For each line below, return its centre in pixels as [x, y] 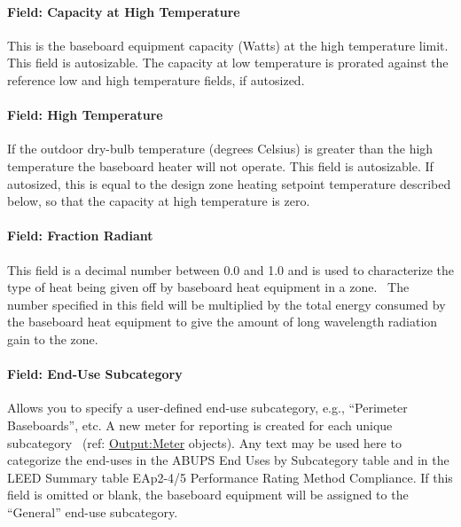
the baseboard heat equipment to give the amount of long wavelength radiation [223, 322]
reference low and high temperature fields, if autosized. [156, 79]
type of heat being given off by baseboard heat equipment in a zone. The [208, 287]
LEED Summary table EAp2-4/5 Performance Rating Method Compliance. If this [230, 477]
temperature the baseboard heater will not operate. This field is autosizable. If [220, 165]
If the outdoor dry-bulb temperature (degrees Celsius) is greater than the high [220, 149]
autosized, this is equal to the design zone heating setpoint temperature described [229, 183]
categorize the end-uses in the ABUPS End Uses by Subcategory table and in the [228, 460]
